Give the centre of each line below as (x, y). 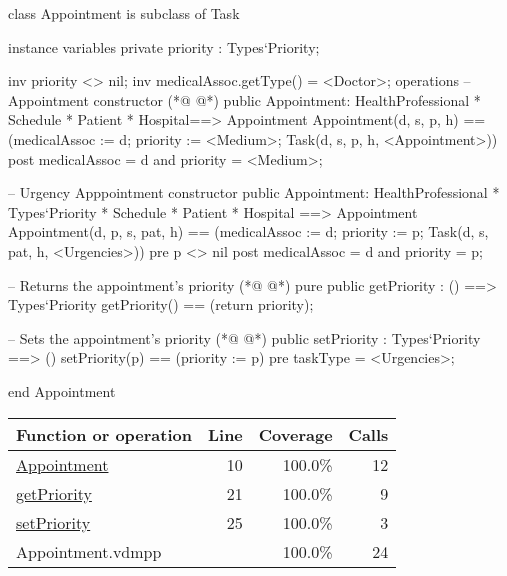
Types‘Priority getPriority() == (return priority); (161, 304)
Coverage (295, 434)
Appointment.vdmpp (89, 551)
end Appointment (62, 390)
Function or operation (104, 434)
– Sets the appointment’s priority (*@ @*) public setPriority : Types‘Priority (244, 337)
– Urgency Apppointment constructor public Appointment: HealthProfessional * (254, 192)
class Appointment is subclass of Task (124, 13)
